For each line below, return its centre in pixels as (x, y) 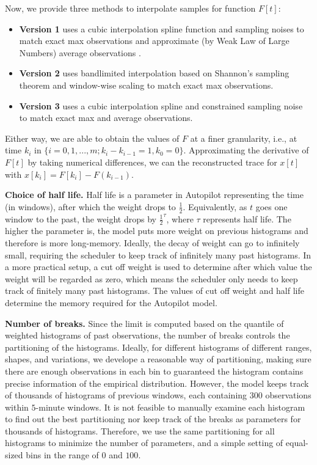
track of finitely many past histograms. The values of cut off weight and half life (155, 291)
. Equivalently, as (215, 206)
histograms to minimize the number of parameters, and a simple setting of (144, 443)
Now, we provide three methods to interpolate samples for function (130, 8)
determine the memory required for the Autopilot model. (111, 302)
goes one (271, 206)
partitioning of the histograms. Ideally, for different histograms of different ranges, (158, 347)
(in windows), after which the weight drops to (90, 206)
